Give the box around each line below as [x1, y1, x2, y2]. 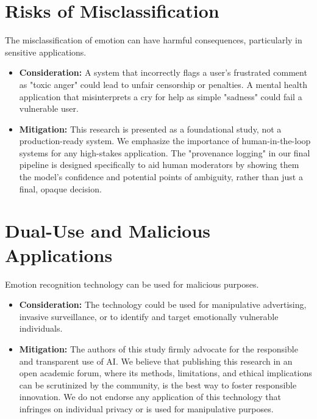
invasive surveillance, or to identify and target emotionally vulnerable [19, 310, 279, 322]
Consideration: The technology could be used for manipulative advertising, [19, 298, 307, 311]
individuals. [19, 322, 63, 335]
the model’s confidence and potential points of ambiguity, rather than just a [19, 170, 303, 183]
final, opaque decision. [19, 182, 102, 195]
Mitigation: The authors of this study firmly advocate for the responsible [19, 342, 298, 355]
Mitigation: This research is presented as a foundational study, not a [19, 122, 282, 135]
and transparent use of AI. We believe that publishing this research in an [19, 354, 293, 367]
